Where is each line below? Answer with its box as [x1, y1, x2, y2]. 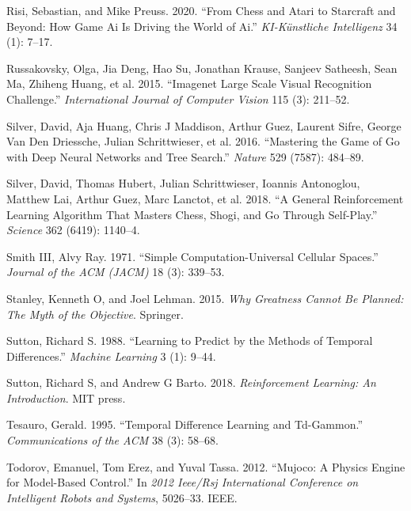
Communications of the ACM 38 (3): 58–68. [6, 432, 219, 449]
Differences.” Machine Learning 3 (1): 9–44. [6, 347, 216, 364]
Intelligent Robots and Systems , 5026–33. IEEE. [6, 489, 238, 505]
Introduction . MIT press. [6, 389, 126, 406]
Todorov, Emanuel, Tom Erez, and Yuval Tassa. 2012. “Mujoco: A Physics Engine [6, 458, 405, 475]
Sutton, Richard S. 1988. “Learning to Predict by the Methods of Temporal [6, 332, 373, 349]
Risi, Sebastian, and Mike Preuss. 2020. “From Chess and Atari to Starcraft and [6, 2, 396, 18]
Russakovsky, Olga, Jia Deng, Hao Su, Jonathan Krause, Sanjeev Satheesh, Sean [6, 59, 398, 76]
